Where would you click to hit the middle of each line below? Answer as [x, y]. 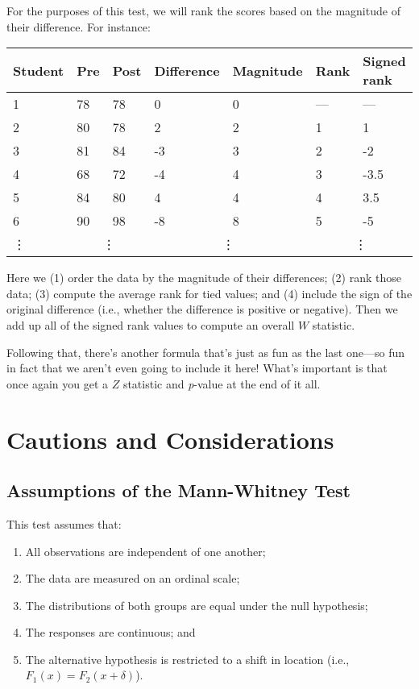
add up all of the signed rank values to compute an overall [151, 324]
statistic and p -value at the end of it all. [222, 383]
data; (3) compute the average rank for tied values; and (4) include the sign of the [209, 293]
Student [39, 70]
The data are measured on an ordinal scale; [133, 578]
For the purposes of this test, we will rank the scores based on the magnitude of [203, 10]
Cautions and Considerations [170, 439]
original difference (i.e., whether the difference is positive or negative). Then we [202, 309]
